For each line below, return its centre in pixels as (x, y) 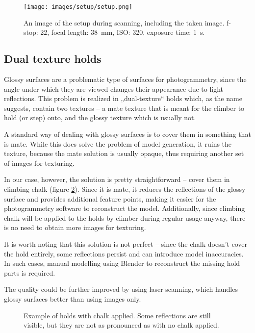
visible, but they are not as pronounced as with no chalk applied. (121, 325)
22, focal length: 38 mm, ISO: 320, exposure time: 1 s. (123, 32)
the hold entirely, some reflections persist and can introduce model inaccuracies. (124, 253)
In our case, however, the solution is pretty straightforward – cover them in (117, 179)
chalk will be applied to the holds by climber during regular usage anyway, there (125, 218)
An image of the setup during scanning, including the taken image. (124, 22)
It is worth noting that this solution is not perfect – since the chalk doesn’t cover (126, 243)
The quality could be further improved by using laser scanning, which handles (121, 289)
